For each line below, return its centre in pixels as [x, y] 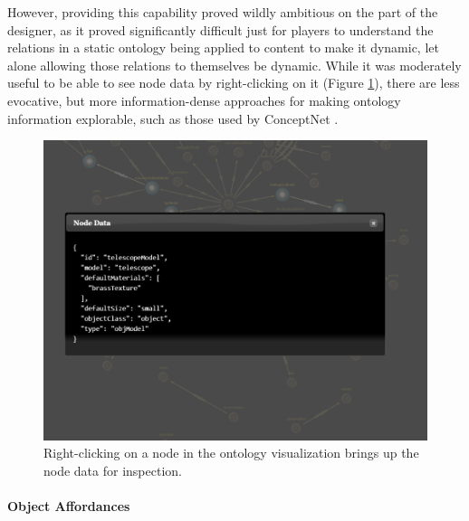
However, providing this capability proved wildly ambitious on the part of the [223, 12]
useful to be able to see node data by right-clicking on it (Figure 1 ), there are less [234, 83]
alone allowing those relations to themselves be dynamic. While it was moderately [234, 65]
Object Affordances [69, 506]
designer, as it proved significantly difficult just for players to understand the [220, 29]
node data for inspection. [113, 470]
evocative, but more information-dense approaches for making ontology [204, 100]
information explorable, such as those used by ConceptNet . [173, 118]
